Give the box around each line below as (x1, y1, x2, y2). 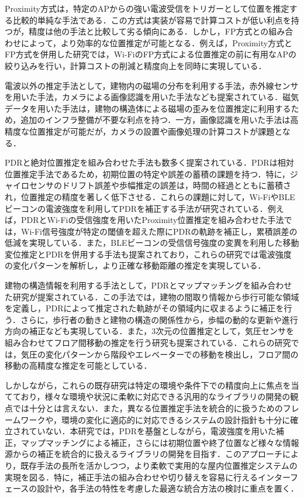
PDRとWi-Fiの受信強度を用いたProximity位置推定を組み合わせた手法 (20, 214, 284, 226)
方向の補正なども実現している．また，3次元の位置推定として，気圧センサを (5, 325, 294, 337)
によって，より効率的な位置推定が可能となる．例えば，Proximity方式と (20, 36, 293, 49)
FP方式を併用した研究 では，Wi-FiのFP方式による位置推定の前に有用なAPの (5, 48, 296, 60)
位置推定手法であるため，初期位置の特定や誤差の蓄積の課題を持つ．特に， (5, 167, 290, 180)
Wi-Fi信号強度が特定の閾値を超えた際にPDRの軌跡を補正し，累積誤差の (20, 225, 298, 237)
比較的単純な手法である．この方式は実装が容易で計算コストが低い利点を (12, 13, 291, 26)
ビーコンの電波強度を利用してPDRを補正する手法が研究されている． (5, 202, 268, 214)
